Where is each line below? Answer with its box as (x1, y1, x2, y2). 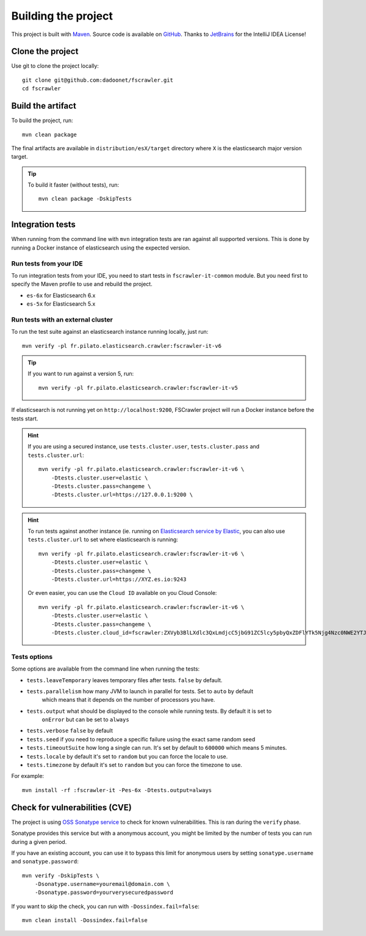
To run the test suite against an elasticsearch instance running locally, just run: (11, 328, 209, 336)
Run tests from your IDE (11, 259, 83, 268)
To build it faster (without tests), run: (27, 181, 120, 189)
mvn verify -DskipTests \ (22, 872, 100, 879)
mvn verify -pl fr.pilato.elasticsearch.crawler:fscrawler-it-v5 (38, 384, 238, 391)
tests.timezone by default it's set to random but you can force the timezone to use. (26, 761, 243, 769)
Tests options (11, 652, 53, 661)
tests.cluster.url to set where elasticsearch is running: (27, 536, 178, 543)
